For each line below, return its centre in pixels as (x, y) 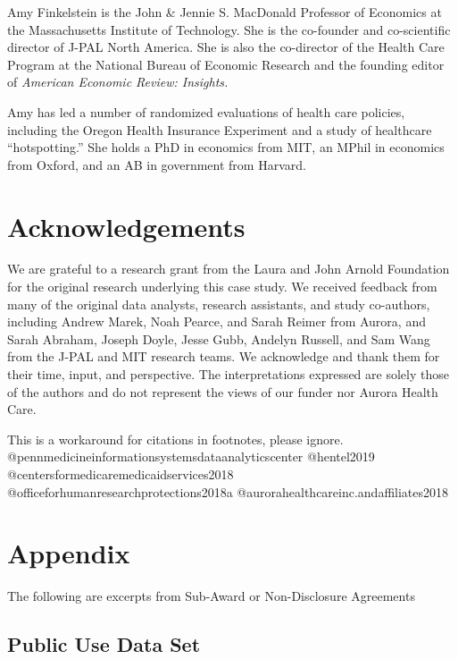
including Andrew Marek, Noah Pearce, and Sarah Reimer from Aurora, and (217, 321)
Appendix (69, 553)
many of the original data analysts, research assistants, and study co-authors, (219, 304)
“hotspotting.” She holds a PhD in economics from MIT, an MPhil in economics (226, 147)
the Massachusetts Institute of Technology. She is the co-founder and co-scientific (229, 29)
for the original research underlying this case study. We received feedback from (222, 287)
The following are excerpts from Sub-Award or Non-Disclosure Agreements (211, 596)
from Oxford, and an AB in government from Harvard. (157, 164)
